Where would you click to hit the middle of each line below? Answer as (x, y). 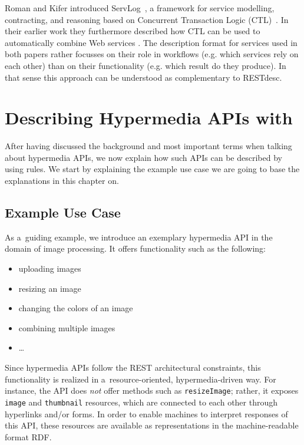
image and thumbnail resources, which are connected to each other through (141, 402)
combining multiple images (67, 327)
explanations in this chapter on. (62, 181)
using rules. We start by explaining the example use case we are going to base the (152, 169)
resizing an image (50, 288)
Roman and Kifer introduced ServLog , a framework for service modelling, (140, 8)
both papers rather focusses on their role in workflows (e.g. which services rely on (152, 54)
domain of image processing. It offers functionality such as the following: (136, 248)
